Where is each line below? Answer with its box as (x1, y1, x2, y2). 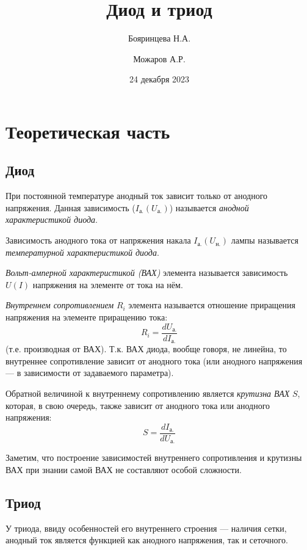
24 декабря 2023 (129, 73, 190, 85)
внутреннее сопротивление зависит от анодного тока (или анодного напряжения (5, 354, 303, 367)
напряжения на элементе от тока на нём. (32, 278, 183, 291)
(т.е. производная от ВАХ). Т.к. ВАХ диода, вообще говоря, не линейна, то (5, 342, 287, 355)
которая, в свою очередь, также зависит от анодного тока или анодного (5, 399, 270, 411)
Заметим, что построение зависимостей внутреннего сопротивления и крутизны (5, 451, 302, 464)
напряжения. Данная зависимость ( (5, 201, 135, 214)
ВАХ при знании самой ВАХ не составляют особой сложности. (5, 463, 242, 476)
